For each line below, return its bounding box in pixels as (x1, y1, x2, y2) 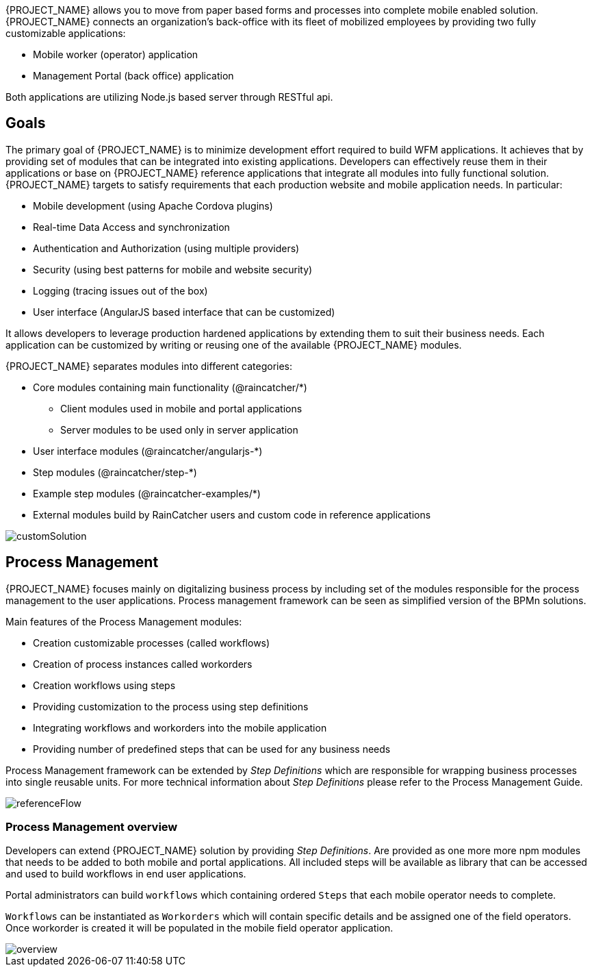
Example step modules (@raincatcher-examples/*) (33, 487, 261, 499)
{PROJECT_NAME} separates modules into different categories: (5, 360, 293, 372)
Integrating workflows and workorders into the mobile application (33, 721, 327, 734)
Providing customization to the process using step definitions (33, 700, 309, 712)
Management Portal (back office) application (33, 70, 234, 82)
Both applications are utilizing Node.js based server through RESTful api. (5, 91, 333, 103)
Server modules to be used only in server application (60, 423, 298, 436)
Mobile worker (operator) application (33, 49, 198, 60)
